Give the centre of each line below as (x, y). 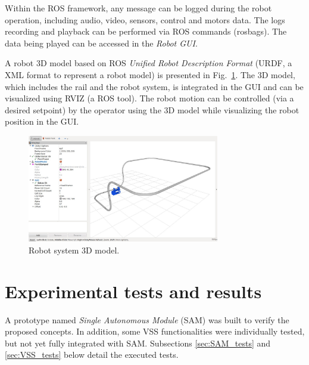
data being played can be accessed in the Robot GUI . (101, 43)
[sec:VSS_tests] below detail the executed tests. (92, 355)
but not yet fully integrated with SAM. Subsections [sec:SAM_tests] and (138, 343)
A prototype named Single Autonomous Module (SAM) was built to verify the (147, 319)
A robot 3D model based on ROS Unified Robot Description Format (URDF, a (149, 63)
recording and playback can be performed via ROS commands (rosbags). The (146, 31)
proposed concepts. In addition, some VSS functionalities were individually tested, (155, 331)
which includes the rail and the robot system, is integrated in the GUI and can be (154, 86)
